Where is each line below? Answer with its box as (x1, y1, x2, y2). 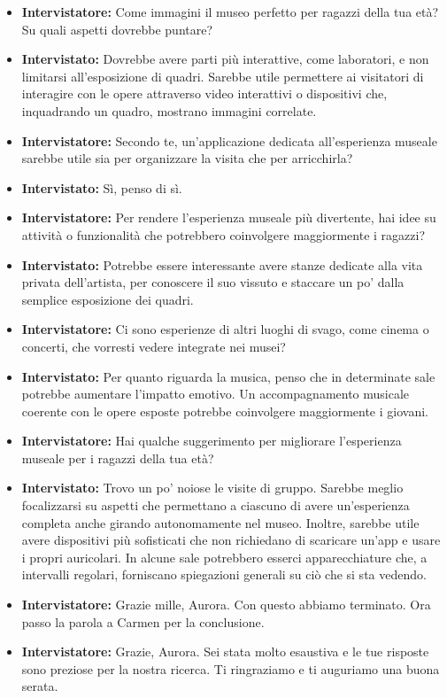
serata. (21, 677, 58, 695)
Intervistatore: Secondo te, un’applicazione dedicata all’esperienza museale (21, 131, 437, 150)
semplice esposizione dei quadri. (21, 290, 194, 308)
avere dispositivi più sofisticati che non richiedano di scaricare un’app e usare (21, 531, 441, 549)
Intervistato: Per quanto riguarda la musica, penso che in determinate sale (21, 367, 435, 385)
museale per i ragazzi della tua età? (21, 448, 214, 467)
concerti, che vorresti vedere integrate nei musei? (21, 337, 286, 355)
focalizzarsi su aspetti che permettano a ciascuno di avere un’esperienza (21, 496, 410, 515)
